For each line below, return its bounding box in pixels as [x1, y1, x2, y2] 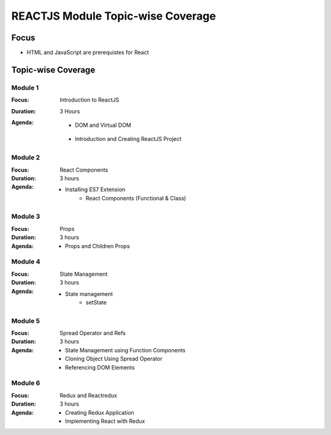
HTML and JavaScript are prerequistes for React [26, 49, 150, 56]
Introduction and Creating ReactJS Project [75, 135, 182, 143]
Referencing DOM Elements [65, 363, 135, 371]
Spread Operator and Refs [59, 330, 126, 337]
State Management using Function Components [65, 346, 186, 354]
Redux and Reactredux [59, 391, 118, 399]
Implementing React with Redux [65, 417, 145, 425]
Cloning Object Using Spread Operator [65, 355, 162, 363]
